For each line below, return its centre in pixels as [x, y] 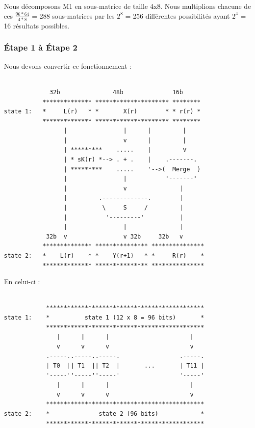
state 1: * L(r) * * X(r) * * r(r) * [102, 112]
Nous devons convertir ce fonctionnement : [68, 66]
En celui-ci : [22, 281]
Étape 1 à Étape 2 [41, 47]
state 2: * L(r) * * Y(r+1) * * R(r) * [104, 256]
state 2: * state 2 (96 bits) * [104, 414]
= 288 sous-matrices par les [73, 15]
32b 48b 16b [116, 92]
